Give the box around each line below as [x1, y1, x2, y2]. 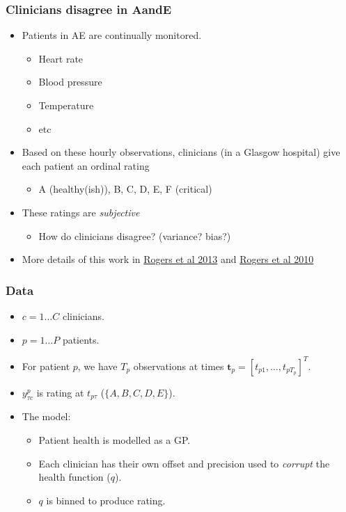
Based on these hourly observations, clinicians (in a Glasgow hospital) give [22, 145, 340, 159]
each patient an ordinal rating [22, 158, 150, 173]
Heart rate [38, 51, 84, 65]
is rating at [36, 385, 84, 399]
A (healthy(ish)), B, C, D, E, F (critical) [38, 182, 212, 196]
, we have [77, 358, 118, 373]
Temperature [38, 98, 94, 112]
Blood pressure [38, 74, 102, 89]
